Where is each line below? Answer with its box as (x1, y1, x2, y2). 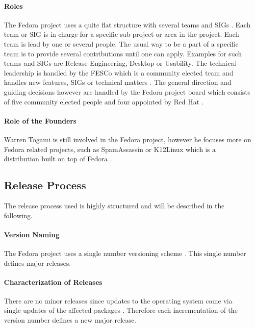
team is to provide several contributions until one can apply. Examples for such (4, 48, 242, 58)
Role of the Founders (4, 115, 76, 126)
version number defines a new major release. (4, 315, 136, 325)
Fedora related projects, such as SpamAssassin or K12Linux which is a (4, 144, 216, 154)
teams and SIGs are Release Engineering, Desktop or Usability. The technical (4, 58, 236, 68)
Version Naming (4, 229, 60, 239)
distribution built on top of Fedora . (4, 153, 112, 164)
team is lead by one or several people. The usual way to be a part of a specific (4, 38, 239, 49)
